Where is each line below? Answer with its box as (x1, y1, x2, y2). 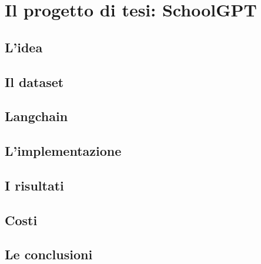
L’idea (5, 38, 43, 56)
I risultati (5, 176, 64, 194)
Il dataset (5, 72, 64, 91)
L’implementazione (5, 142, 122, 160)
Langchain (5, 107, 68, 125)
